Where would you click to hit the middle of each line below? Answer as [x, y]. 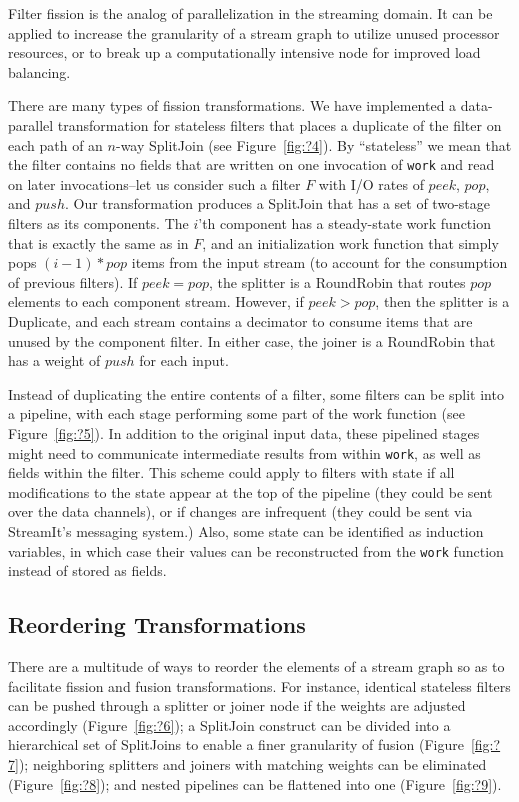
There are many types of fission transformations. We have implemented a [232, 105]
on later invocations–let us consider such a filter [154, 183]
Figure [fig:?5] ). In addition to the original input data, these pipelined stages [244, 432]
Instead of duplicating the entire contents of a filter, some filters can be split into [256, 393]
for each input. [184, 360]
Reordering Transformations [157, 624]
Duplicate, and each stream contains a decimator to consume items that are [240, 320]
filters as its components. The [98, 223]
